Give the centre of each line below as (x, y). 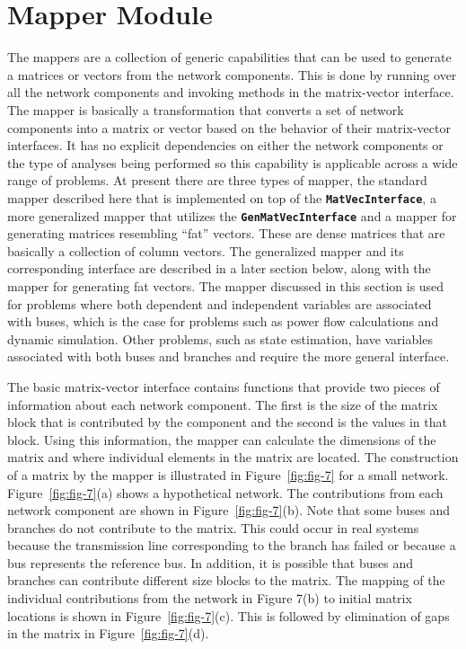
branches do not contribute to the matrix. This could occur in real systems (213, 527)
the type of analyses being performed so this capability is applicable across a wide (233, 162)
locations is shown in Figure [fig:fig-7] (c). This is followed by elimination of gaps (229, 615)
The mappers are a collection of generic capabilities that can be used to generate (229, 57)
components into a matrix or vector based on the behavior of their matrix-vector (229, 127)
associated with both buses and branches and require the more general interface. (229, 356)
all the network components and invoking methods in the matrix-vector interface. (231, 92)
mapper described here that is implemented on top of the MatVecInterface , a (222, 197)
